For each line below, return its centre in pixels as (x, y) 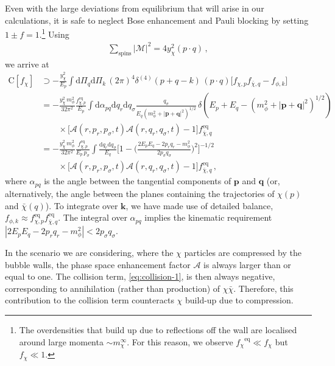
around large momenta (61, 341)
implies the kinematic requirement (208, 217)
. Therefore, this (263, 288)
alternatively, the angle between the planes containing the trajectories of (140, 193)
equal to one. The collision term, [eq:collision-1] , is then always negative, (140, 276)
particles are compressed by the (243, 253)
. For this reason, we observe (180, 341)
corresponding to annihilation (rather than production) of (113, 288)
